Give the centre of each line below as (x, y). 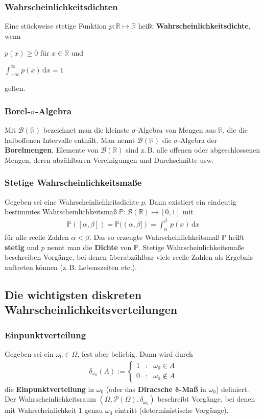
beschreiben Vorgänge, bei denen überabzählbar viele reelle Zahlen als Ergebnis (129, 257)
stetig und (22, 247)
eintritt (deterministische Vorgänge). (172, 410)
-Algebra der (198, 140)
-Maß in (193, 389)
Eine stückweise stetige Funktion (56, 26)
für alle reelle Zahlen (37, 237)
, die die (235, 130)
